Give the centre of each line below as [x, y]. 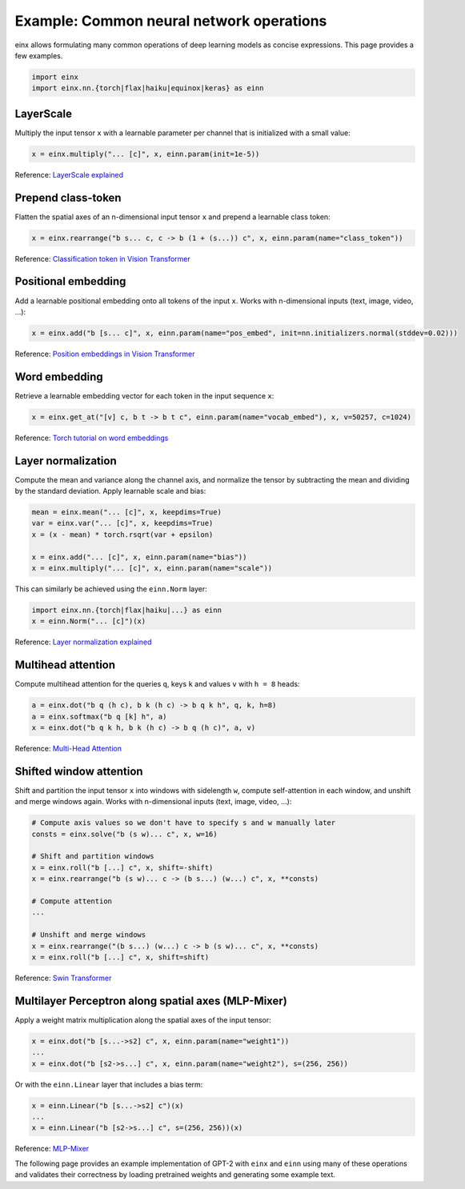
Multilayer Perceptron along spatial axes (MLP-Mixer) [151, 1001]
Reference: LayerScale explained [69, 174]
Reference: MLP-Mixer [52, 1149]
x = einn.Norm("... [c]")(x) [89, 621]
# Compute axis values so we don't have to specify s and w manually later [184, 823]
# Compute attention [72, 901]
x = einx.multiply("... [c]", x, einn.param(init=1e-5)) [146, 154]
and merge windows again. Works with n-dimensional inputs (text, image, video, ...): [153, 802]
